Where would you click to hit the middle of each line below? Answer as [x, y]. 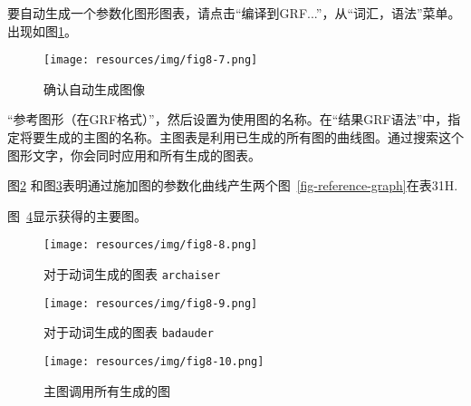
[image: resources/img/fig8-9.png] [151, 303]
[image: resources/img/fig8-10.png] [154, 362]
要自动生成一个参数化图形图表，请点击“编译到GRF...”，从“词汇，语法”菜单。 [234, 13]
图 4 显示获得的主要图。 [77, 215]
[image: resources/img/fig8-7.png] [151, 60]
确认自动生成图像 [94, 88]
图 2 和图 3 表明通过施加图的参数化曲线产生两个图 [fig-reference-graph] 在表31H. [233, 185]
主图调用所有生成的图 [107, 390]
